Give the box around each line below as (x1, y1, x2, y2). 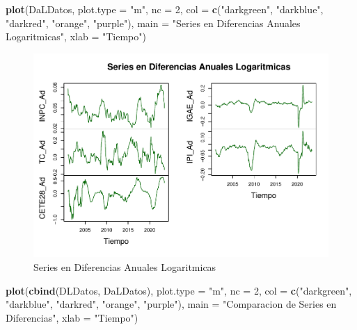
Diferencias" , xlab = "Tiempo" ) (6, 310, 138, 324)
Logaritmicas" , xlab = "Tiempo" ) (6, 29, 146, 44)
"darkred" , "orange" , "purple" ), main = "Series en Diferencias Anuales (6, 15, 301, 30)
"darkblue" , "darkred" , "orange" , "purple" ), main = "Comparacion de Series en (6, 297, 337, 311)
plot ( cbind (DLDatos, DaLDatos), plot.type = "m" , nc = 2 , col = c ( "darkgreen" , (6, 283, 352, 297)
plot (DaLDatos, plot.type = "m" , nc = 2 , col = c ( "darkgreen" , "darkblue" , (6, 2, 324, 16)
